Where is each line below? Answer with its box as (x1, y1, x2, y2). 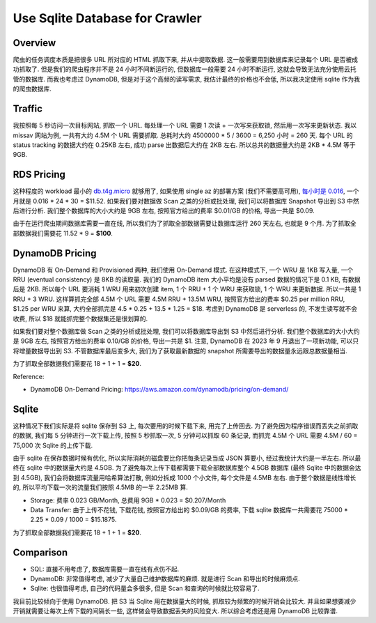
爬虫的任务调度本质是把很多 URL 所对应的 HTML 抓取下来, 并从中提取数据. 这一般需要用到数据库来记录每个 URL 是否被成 (13, 56, 359, 64)
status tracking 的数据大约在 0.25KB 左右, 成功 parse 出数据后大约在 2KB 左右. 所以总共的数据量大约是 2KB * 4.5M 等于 (13, 140, 356, 149)
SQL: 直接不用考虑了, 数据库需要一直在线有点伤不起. (30, 564, 180, 573)
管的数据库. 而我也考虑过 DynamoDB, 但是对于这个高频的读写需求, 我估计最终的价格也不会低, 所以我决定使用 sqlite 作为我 (13, 75, 361, 83)
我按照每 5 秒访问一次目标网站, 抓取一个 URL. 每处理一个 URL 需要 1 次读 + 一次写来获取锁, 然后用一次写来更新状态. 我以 (13, 121, 357, 130)
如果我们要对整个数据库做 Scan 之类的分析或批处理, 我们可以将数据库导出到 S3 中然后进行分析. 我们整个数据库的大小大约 (13, 328, 360, 336)
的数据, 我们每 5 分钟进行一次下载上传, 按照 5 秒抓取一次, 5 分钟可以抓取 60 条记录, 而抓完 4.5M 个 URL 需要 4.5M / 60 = (13, 431, 358, 440)
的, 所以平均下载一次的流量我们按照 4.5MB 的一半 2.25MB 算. (13, 483, 188, 491)
